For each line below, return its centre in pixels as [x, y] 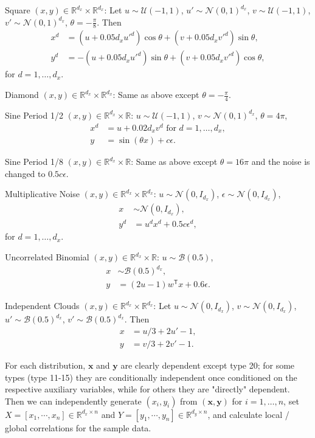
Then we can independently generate [73, 401]
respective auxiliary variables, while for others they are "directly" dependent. [147, 389]
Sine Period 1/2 [34, 115]
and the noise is [281, 162]
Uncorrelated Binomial [47, 257]
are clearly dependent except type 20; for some [208, 365]
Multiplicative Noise [42, 194]
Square [18, 10]
